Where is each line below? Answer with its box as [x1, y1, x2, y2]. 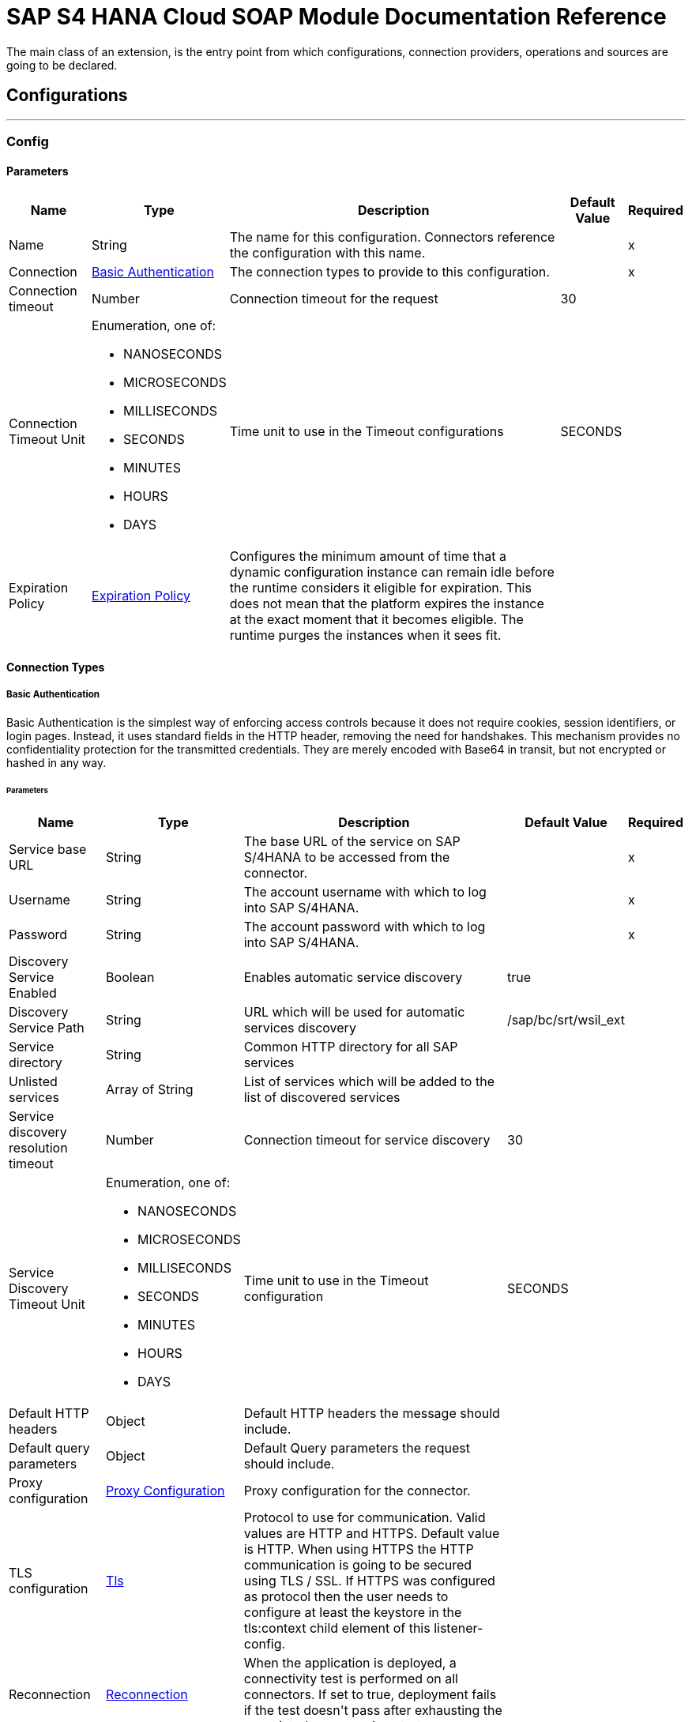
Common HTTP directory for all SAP [243, 1039, 458, 1055]
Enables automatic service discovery [243, 969, 463, 986]
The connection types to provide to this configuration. [229, 264, 550, 280]
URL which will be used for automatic [243, 1004, 465, 1021]
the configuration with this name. [229, 245, 426, 261]
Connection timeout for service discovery [243, 1132, 491, 1149]
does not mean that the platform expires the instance [229, 596, 544, 612]
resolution [9, 1140, 68, 1156]
